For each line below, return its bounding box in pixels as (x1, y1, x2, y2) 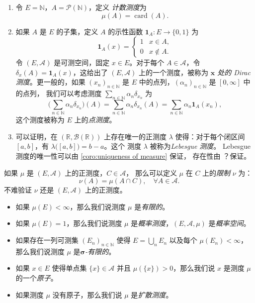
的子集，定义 (56, 26, 98, 36)
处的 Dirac (217, 67, 251, 77)
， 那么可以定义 (126, 167, 177, 178)
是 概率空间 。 (208, 218, 251, 228)
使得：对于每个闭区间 (175, 131, 245, 141)
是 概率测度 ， (131, 218, 173, 228)
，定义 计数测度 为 (88, 2, 147, 12)
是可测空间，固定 (54, 57, 110, 68)
